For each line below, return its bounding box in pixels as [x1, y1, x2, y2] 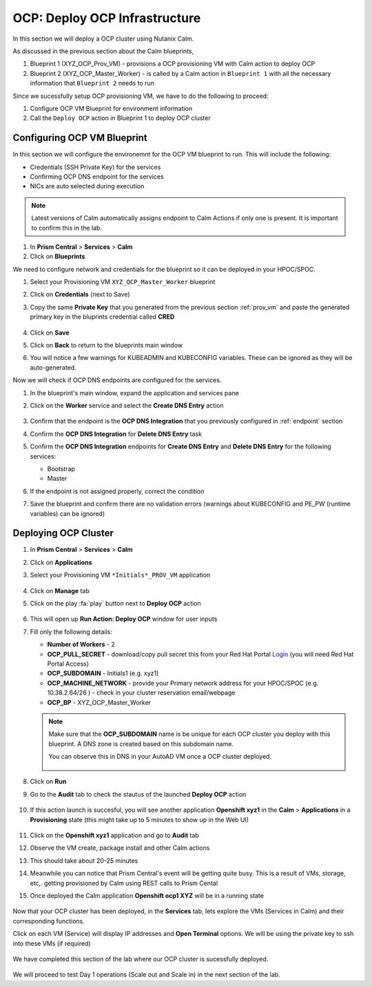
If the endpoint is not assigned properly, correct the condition [30, 487, 205, 495]
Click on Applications [30, 558, 92, 566]
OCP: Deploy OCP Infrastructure [12, 10, 201, 26]
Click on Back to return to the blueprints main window [30, 341, 183, 350]
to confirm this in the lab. [31, 223, 103, 232]
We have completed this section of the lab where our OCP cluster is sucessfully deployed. [12, 955, 269, 963]
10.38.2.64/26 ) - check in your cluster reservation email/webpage [47, 688, 236, 697]
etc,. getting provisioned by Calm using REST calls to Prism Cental [30, 879, 218, 887]
